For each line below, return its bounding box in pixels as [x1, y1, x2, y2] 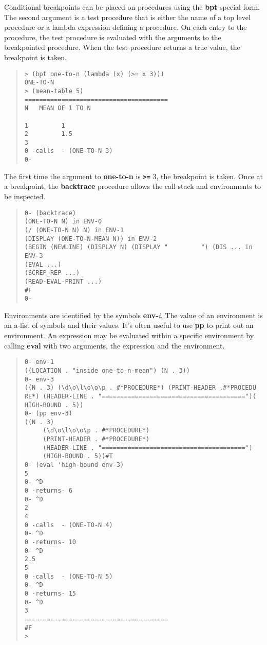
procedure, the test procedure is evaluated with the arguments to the [4, 31, 221, 42]
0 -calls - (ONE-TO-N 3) [24, 147, 113, 155]
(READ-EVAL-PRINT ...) [24, 277, 102, 285]
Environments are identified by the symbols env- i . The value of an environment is [4, 309, 263, 320]
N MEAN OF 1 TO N [24, 104, 91, 112]
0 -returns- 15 [24, 589, 77, 597]
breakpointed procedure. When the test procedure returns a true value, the [4, 42, 240, 53]
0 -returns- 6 [24, 487, 72, 495]
